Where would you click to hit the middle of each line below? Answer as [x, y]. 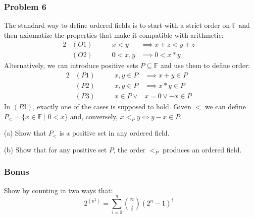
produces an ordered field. [202, 149]
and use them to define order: [205, 65]
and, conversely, [94, 116]
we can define [226, 107]
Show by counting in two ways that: [58, 190]
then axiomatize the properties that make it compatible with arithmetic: [114, 35]
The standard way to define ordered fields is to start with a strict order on [117, 25]
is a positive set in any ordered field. [114, 133]
